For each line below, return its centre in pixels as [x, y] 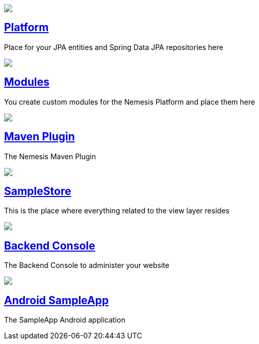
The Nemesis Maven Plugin [50, 156]
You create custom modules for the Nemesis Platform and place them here [130, 102]
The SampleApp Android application [65, 320]
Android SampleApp [56, 300]
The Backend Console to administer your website [87, 265]
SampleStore [38, 191]
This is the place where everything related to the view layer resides [117, 211]
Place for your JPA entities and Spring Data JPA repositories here [114, 47]
